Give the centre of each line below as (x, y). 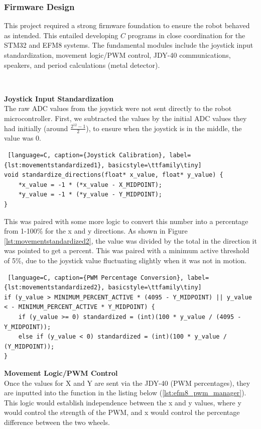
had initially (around (36, 128)
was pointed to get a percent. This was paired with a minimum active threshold (127, 250)
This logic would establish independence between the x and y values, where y (123, 402)
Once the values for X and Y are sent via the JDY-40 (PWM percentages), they (127, 383)
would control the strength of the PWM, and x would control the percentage (122, 412)
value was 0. (23, 138)
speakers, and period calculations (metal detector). (82, 65)
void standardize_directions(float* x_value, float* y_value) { (114, 175)
